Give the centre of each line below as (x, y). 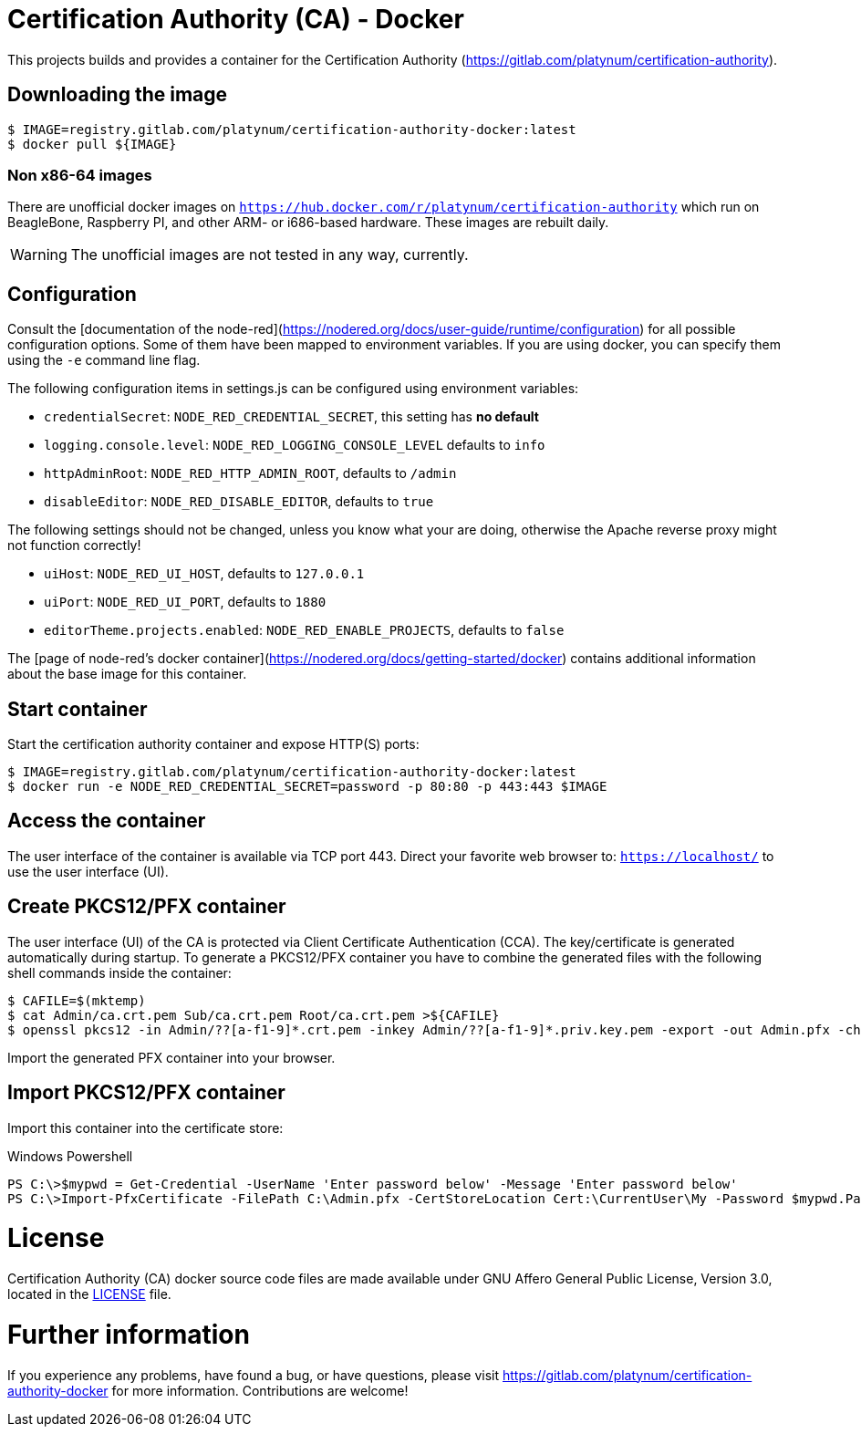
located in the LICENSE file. (89, 1294)
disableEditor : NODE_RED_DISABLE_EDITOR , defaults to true (239, 502)
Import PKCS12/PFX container (146, 1093)
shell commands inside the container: (119, 972)
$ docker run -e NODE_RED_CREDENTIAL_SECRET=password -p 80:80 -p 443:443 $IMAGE (307, 787)
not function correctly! (74, 546)
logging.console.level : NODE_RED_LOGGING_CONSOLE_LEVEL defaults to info (295, 445)
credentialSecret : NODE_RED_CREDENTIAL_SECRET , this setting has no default (291, 417)
